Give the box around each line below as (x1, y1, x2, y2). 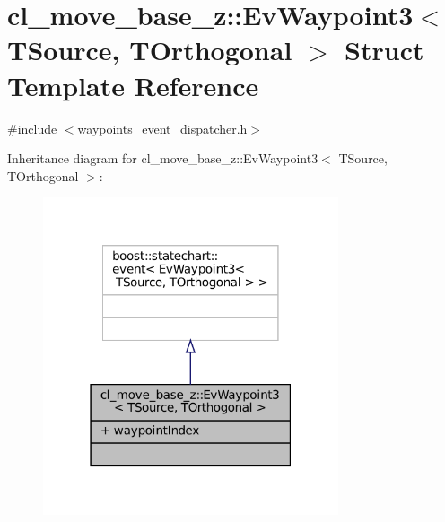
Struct (345, 31, 424, 68)
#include (7, 118, 57, 137)
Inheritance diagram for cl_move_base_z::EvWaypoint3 (7, 149, 318, 168)
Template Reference (7, 66, 259, 103)
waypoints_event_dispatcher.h (77, 118, 248, 137)
